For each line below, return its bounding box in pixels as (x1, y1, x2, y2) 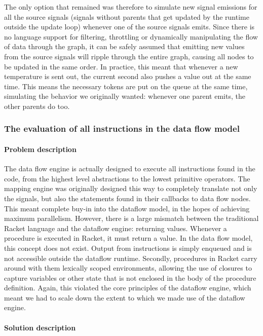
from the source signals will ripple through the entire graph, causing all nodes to (4, 51, 254, 61)
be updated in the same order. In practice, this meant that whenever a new (4, 61, 238, 71)
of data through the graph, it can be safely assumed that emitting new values (4, 41, 245, 52)
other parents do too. (4, 100, 70, 111)
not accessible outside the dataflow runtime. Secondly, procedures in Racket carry (4, 252, 257, 263)
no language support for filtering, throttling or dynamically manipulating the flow (4, 31, 258, 42)
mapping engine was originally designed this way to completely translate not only (4, 183, 257, 194)
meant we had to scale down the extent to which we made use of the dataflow (4, 292, 245, 303)
